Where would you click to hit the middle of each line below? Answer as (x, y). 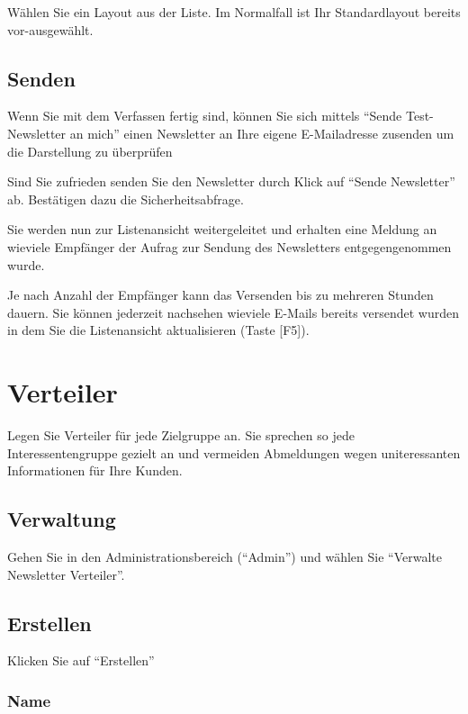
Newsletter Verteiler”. (66, 574)
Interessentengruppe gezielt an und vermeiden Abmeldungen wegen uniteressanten (234, 452)
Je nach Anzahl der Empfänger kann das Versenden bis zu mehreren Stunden (220, 295)
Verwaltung (62, 519)
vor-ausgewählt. (50, 29)
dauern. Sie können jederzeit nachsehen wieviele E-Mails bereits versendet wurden (233, 312)
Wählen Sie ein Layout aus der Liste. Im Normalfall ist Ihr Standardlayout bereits (234, 12)
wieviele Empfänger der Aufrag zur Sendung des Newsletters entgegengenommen (229, 246)
